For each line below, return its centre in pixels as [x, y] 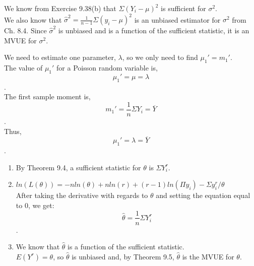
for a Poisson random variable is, [107, 68]
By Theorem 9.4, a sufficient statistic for [78, 167]
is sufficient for [183, 8]
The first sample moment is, [47, 96]
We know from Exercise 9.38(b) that [60, 8]
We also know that [33, 19]
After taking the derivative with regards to [82, 195]
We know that [38, 247]
